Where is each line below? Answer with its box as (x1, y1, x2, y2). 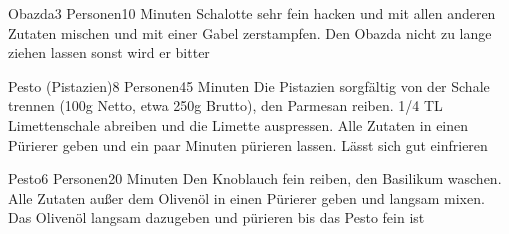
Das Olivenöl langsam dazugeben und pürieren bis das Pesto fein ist (8, 207, 425, 228)
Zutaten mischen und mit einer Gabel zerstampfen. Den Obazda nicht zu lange (8, 22, 492, 43)
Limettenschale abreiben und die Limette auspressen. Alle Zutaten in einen (8, 114, 469, 135)
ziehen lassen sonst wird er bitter (8, 42, 210, 63)
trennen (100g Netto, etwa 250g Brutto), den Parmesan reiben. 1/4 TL (8, 95, 443, 116)
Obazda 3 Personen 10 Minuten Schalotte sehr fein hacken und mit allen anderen (8, 3, 496, 23)
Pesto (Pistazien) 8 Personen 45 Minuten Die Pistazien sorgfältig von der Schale (8, 75, 490, 96)
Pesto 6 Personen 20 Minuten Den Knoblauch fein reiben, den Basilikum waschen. (8, 168, 502, 189)
